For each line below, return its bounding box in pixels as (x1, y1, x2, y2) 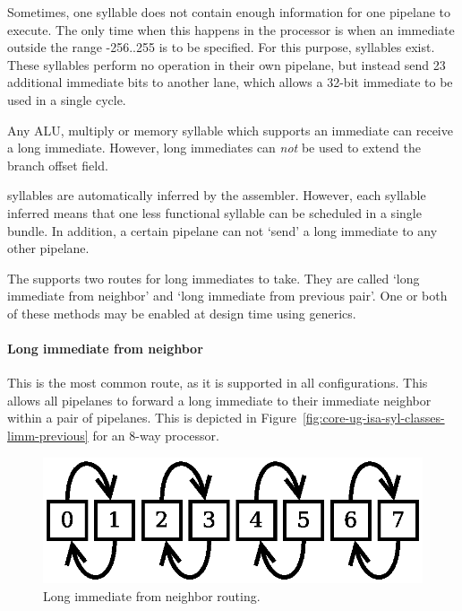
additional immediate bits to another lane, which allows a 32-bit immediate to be (7, 73, 453, 92)
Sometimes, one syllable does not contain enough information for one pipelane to (7, 3, 450, 21)
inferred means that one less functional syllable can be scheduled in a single (7, 203, 422, 222)
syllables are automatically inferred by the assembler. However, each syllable (7, 186, 426, 205)
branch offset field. (7, 155, 108, 174)
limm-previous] (7, 426, 89, 445)
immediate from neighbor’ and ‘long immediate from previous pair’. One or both (7, 286, 448, 305)
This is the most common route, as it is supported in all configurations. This (7, 373, 428, 392)
